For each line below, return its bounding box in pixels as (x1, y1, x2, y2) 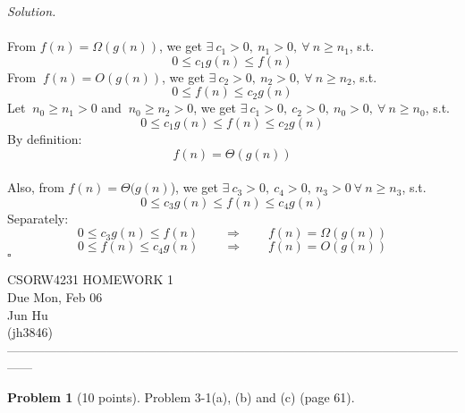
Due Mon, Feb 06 (7, 287, 103, 306)
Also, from (7, 178, 64, 197)
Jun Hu (7, 305, 48, 324)
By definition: (7, 129, 82, 147)
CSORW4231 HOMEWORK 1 (7, 270, 174, 289)
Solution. (7, 2, 56, 20)
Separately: (7, 208, 69, 227)
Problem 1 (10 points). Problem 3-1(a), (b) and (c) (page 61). (7, 387, 355, 406)
